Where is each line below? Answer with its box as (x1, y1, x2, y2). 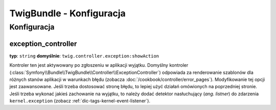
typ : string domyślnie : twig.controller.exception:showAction (9, 52, 159, 59)
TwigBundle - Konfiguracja (9, 8, 126, 19)
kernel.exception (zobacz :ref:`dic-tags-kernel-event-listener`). (9, 98, 151, 104)
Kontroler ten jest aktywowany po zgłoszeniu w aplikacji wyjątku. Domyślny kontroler (9, 62, 189, 68)
